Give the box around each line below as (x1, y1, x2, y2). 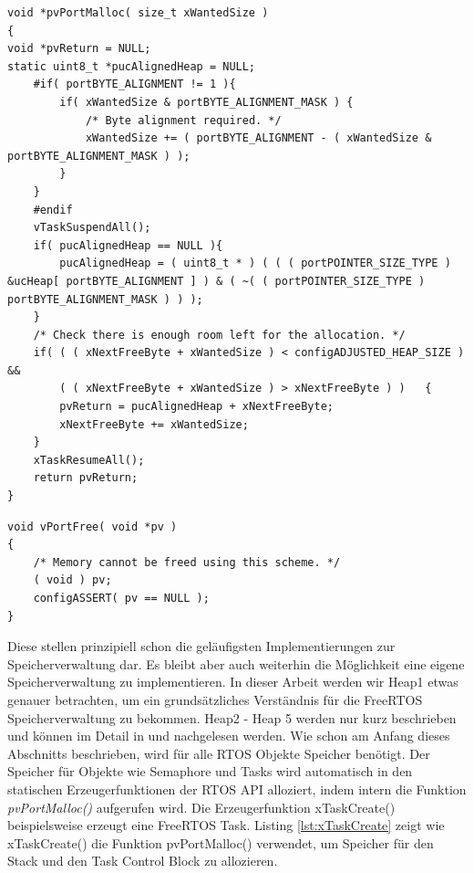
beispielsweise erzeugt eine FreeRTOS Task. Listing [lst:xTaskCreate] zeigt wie (7, 815, 445, 835)
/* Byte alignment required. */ (85, 113, 282, 127)
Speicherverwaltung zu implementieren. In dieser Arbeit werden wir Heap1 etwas (7, 672, 459, 691)
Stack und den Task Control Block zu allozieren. (7, 851, 278, 870)
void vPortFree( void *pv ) (7, 520, 178, 533)
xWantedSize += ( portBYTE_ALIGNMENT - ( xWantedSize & (85, 131, 432, 145)
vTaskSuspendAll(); (33, 221, 151, 235)
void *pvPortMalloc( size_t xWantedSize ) (7, 6, 269, 19)
